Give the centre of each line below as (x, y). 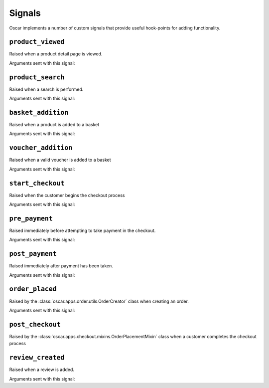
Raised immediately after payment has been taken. (61, 266)
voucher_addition (41, 148)
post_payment (33, 254)
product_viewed (37, 42)
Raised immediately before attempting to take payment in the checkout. (82, 230)
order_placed (33, 289)
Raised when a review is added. (42, 370)
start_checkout (37, 183)
